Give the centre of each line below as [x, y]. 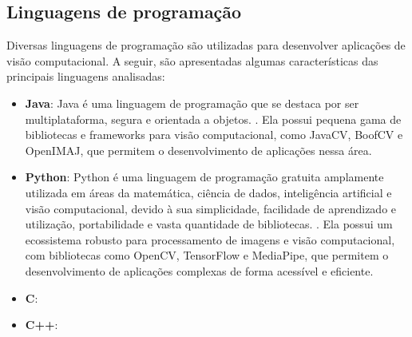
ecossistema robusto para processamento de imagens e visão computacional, [210, 239]
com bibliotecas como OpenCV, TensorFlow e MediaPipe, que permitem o [207, 255]
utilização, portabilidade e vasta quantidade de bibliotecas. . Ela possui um [209, 224]
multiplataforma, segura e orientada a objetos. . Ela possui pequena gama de [213, 119]
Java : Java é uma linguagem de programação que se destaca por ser [192, 103]
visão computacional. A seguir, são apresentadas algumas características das [192, 60]
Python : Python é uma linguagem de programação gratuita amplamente [204, 177]
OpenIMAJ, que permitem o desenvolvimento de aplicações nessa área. [198, 150]
